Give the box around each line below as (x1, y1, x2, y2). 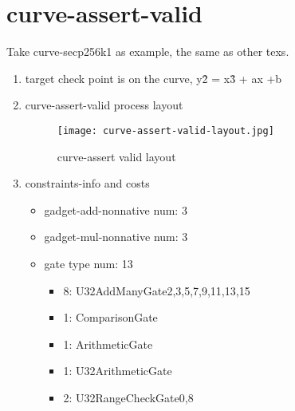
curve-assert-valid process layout (25, 97, 183, 113)
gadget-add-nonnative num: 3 (44, 201, 187, 218)
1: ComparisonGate (63, 309, 158, 326)
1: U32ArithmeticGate (63, 362, 172, 379)
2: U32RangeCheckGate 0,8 (63, 389, 194, 405)
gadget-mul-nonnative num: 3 (44, 228, 188, 245)
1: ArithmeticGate (63, 335, 153, 352)
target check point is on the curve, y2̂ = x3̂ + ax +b (25, 69, 282, 86)
